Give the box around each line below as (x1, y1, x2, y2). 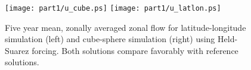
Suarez (5, 44, 29, 56)
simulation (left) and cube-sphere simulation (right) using (5, 33, 215, 45)
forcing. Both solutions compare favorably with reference (32, 44, 238, 56)
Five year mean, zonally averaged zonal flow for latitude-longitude (5, 21, 246, 33)
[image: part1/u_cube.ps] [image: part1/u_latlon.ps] (5, 4, 221, 12)
